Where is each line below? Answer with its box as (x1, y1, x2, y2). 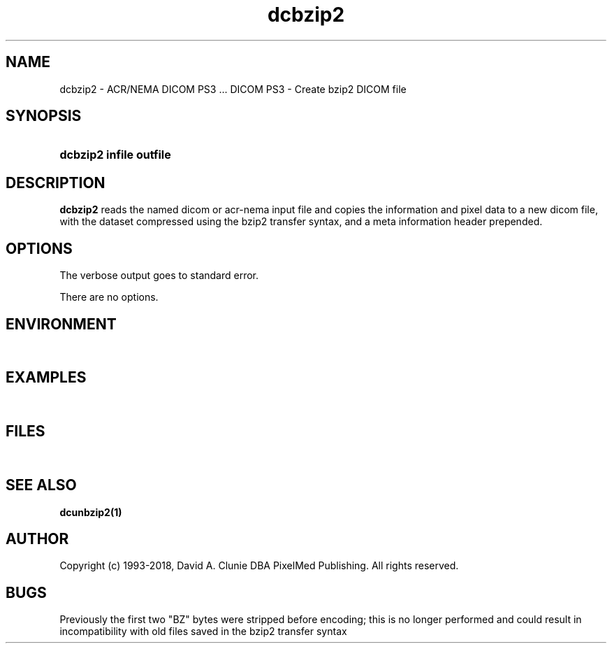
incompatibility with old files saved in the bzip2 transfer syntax (59, 625, 347, 638)
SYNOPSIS (6, 107, 82, 125)
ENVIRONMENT (6, 315, 117, 333)
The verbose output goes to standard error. (59, 269, 259, 282)
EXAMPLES (6, 369, 87, 387)
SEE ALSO (6, 476, 77, 494)
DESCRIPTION (6, 173, 105, 192)
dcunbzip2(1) (59, 506, 122, 518)
